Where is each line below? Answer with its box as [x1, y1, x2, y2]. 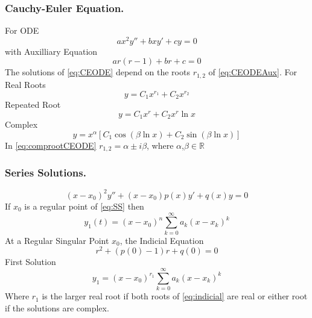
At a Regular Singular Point [5, 234, 109, 246]
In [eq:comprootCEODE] [5, 139, 97, 151]
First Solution [5, 255, 56, 268]
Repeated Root [5, 98, 61, 111]
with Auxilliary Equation [5, 45, 98, 57]
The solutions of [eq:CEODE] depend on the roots [5, 66, 190, 78]
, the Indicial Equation [119, 234, 204, 246]
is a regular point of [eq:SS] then [24, 199, 144, 212]
